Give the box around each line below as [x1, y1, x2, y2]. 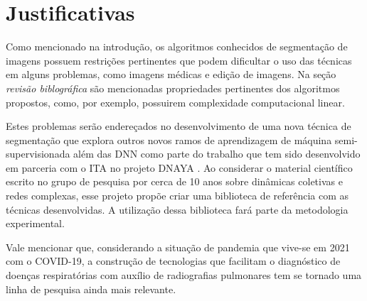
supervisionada [6, 146, 70, 161]
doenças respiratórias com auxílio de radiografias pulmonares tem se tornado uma [6, 268, 362, 283]
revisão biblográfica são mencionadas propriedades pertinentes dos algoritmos [6, 80, 340, 95]
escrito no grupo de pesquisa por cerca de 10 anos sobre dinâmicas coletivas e [6, 174, 343, 189]
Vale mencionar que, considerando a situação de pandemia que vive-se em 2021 [6, 239, 350, 254]
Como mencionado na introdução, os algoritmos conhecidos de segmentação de [6, 39, 348, 54]
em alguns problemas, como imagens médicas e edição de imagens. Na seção [6, 67, 336, 82]
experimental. [6, 216, 65, 231]
